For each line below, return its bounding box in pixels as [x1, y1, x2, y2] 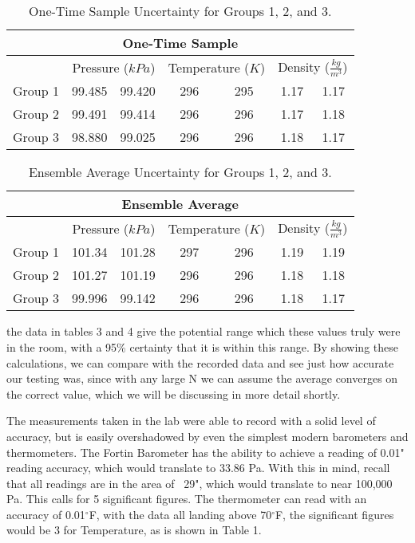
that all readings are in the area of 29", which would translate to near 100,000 [6, 474, 393, 491]
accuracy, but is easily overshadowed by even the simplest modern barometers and [6, 427, 409, 444]
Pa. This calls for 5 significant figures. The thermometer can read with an [6, 490, 367, 507]
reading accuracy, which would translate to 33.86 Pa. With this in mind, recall [6, 459, 390, 476]
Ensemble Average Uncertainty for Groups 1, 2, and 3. [28, 163, 332, 182]
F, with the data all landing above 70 [89, 506, 272, 522]
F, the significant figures [275, 506, 394, 522]
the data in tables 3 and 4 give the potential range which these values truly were [6, 323, 401, 340]
